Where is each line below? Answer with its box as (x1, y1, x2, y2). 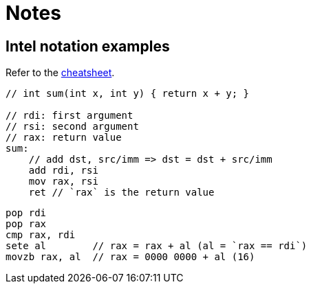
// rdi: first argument (6, 110, 133, 122)
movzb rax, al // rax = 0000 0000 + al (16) (6, 251, 255, 263)
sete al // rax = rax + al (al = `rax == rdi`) (6, 240, 308, 252)
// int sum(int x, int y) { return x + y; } (6, 88, 250, 100)
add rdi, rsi (28, 165, 98, 176)
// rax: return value (6, 132, 122, 143)
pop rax (6, 218, 47, 230)
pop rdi (6, 207, 47, 219)
